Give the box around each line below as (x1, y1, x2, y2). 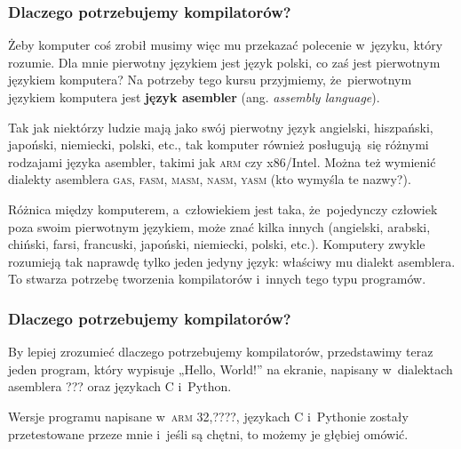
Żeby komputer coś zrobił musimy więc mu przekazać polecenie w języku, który (8, 36, 443, 54)
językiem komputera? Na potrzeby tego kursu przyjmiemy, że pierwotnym (8, 70, 412, 89)
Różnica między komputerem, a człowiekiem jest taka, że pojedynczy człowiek (8, 199, 438, 218)
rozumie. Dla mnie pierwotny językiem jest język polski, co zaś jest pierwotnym (8, 52, 441, 71)
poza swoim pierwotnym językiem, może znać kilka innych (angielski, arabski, (8, 217, 431, 236)
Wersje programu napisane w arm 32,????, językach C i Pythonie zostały (8, 406, 409, 425)
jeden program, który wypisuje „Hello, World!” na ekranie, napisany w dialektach (8, 359, 453, 378)
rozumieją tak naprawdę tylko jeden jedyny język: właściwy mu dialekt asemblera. (8, 252, 456, 270)
